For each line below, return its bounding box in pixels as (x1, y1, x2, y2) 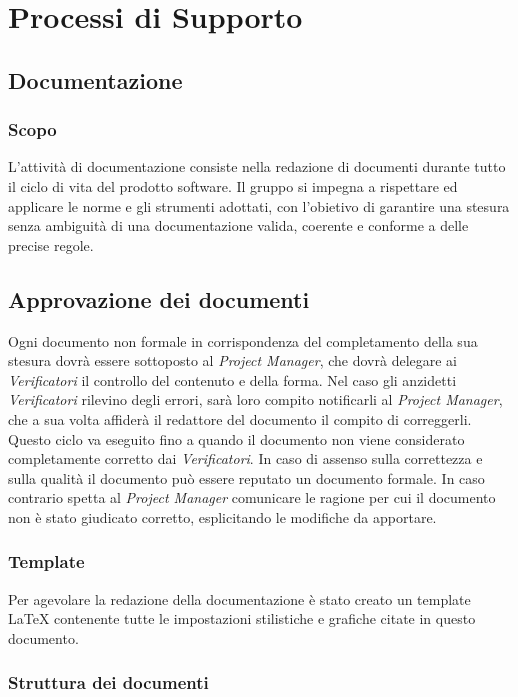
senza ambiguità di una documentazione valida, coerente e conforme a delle (8, 215, 469, 236)
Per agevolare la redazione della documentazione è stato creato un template (8, 588, 471, 609)
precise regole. (8, 234, 94, 255)
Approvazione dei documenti (8, 283, 310, 314)
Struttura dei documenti (8, 670, 209, 695)
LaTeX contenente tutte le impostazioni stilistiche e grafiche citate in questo (8, 608, 476, 629)
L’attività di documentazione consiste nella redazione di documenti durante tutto (8, 156, 506, 177)
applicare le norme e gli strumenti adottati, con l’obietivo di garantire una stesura (8, 195, 510, 216)
